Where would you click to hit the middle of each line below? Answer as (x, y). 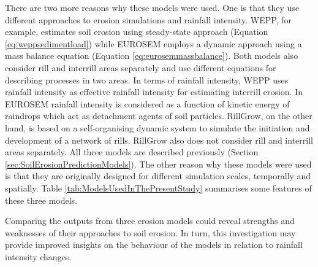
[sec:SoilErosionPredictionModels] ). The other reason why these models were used (158, 164)
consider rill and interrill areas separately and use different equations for (141, 67)
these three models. (41, 200)
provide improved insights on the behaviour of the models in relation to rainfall (154, 245)
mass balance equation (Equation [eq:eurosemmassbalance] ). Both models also (152, 56)
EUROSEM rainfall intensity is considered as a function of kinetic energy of (147, 103)
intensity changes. (38, 256)
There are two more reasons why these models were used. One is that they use (152, 7)
